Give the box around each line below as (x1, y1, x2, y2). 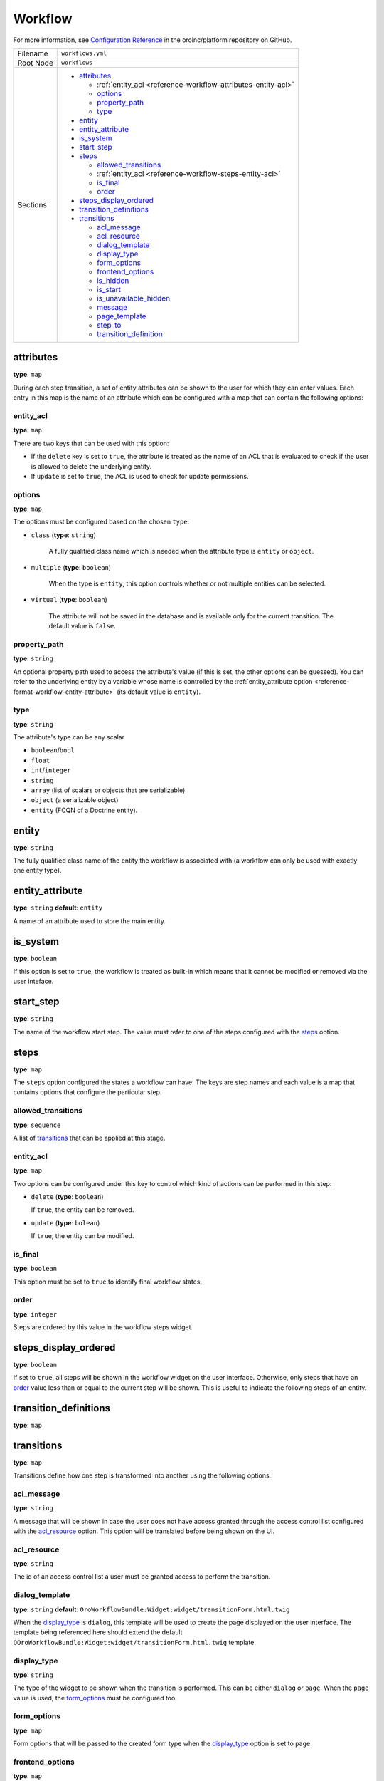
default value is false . (48, 622, 117, 630)
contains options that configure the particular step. (13, 1088, 162, 1096)
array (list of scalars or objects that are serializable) (31, 786, 186, 794)
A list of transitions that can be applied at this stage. (13, 1133, 166, 1142)
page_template (96, 311, 146, 321)
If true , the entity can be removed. (31, 1205, 134, 1214)
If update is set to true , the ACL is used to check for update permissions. (31, 472, 249, 480)
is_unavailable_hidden (96, 293, 171, 303)
